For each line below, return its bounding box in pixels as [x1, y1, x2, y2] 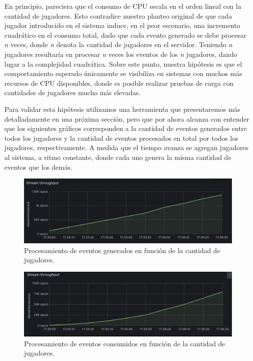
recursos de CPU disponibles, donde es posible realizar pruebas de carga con [4, 77, 234, 88]
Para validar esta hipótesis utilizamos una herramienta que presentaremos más [4, 103, 240, 114]
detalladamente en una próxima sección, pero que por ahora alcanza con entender [4, 113, 250, 124]
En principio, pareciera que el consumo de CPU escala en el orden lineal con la [4, 1, 241, 11]
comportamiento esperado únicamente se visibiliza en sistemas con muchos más [4, 68, 242, 78]
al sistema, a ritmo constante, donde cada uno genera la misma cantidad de [4, 152, 231, 162]
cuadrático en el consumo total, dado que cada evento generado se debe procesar [4, 29, 247, 40]
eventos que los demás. [4, 161, 73, 172]
